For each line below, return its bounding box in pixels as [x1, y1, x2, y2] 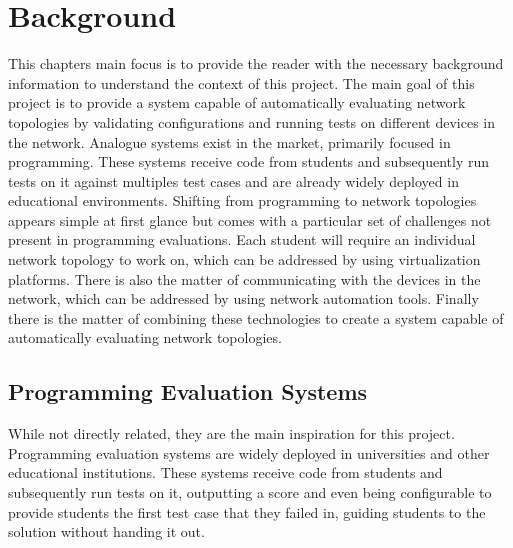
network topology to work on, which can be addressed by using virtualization [8, 249, 481, 270]
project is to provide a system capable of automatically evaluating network [8, 92, 466, 113]
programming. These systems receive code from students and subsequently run [8, 151, 490, 172]
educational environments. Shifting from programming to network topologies [8, 190, 477, 211]
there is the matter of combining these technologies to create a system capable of [8, 307, 504, 328]
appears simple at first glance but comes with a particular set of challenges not [8, 209, 492, 230]
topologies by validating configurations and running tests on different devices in [8, 111, 496, 132]
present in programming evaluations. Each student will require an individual [8, 229, 476, 250]
